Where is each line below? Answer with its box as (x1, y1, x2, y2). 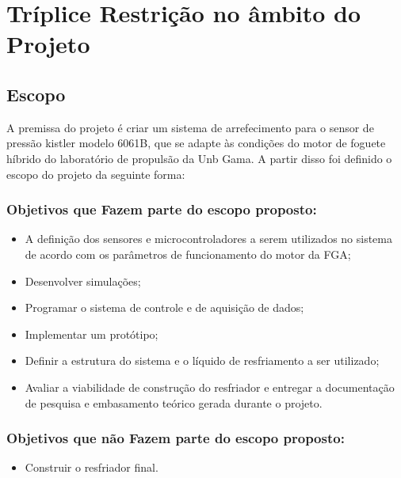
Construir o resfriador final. (25, 459, 158, 476)
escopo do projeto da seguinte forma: (6, 165, 185, 182)
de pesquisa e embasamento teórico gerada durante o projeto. (25, 394, 323, 411)
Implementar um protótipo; (25, 325, 158, 342)
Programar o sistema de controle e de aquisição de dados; (25, 299, 304, 316)
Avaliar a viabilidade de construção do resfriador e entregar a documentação (25, 378, 395, 395)
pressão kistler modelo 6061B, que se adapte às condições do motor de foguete (6, 135, 386, 151)
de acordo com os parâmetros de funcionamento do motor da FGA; (25, 245, 351, 262)
